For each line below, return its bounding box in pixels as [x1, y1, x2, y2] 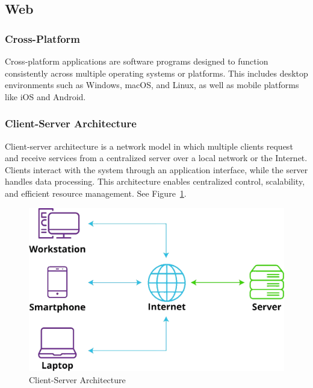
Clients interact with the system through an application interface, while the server [5, 163, 308, 176]
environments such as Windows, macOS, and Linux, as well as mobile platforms [5, 78, 299, 91]
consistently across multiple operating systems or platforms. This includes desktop [5, 66, 308, 79]
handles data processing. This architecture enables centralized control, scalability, [5, 175, 305, 188]
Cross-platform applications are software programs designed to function [5, 55, 268, 67]
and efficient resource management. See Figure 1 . [5, 186, 187, 199]
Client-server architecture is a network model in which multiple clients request [5, 139, 293, 152]
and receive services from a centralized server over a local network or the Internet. [5, 151, 308, 164]
